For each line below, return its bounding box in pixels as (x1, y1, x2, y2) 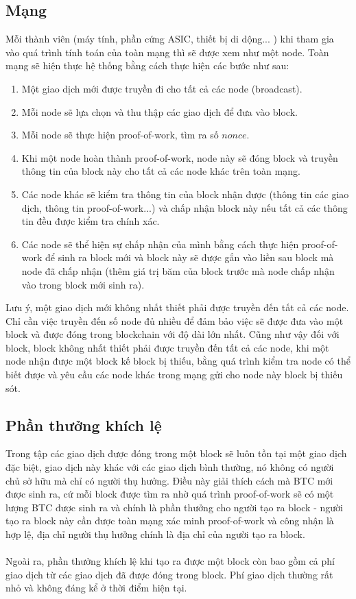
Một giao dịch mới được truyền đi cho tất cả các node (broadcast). (21, 81, 302, 95)
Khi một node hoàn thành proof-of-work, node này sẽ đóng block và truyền (21, 150, 338, 164)
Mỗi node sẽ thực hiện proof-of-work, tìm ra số (21, 127, 219, 142)
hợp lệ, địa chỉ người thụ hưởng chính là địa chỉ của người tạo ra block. (5, 527, 305, 541)
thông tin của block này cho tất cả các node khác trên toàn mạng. (21, 164, 300, 178)
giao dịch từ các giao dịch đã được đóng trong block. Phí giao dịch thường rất (5, 567, 333, 581)
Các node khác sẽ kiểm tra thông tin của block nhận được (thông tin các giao (21, 186, 349, 201)
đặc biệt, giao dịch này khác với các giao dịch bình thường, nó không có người (5, 460, 334, 474)
